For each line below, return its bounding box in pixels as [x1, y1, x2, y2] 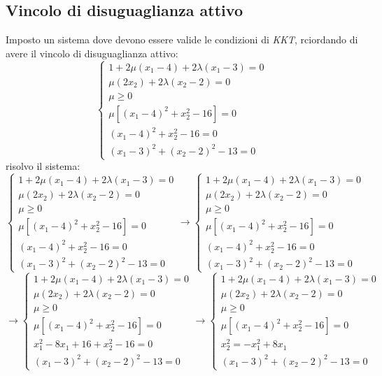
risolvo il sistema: [6, 159, 80, 173]
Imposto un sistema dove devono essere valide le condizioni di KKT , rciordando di [6, 32, 358, 47]
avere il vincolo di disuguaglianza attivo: [6, 45, 178, 60]
